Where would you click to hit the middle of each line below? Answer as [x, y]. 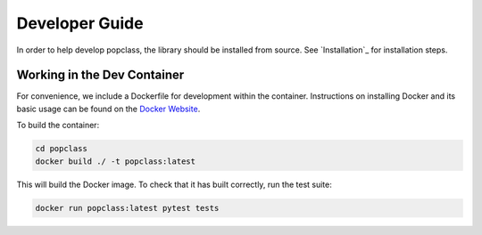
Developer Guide [80, 23]
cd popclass [62, 149]
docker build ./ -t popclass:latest [116, 161]
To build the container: [58, 126]
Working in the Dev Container [100, 75]
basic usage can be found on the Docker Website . [108, 109]
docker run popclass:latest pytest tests [127, 208]
